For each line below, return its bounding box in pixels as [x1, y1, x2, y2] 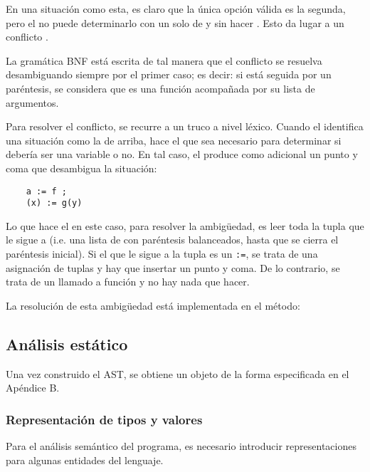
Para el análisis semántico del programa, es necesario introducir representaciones [6, 439, 356, 453]
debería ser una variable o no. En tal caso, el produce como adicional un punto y [6, 147, 358, 162]
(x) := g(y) [26, 198, 83, 209]
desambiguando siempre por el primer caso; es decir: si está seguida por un [6, 67, 332, 82]
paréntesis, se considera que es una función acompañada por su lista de [6, 80, 315, 95]
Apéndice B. [6, 380, 60, 395]
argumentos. [6, 95, 59, 110]
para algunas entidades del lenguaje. [6, 452, 164, 467]
